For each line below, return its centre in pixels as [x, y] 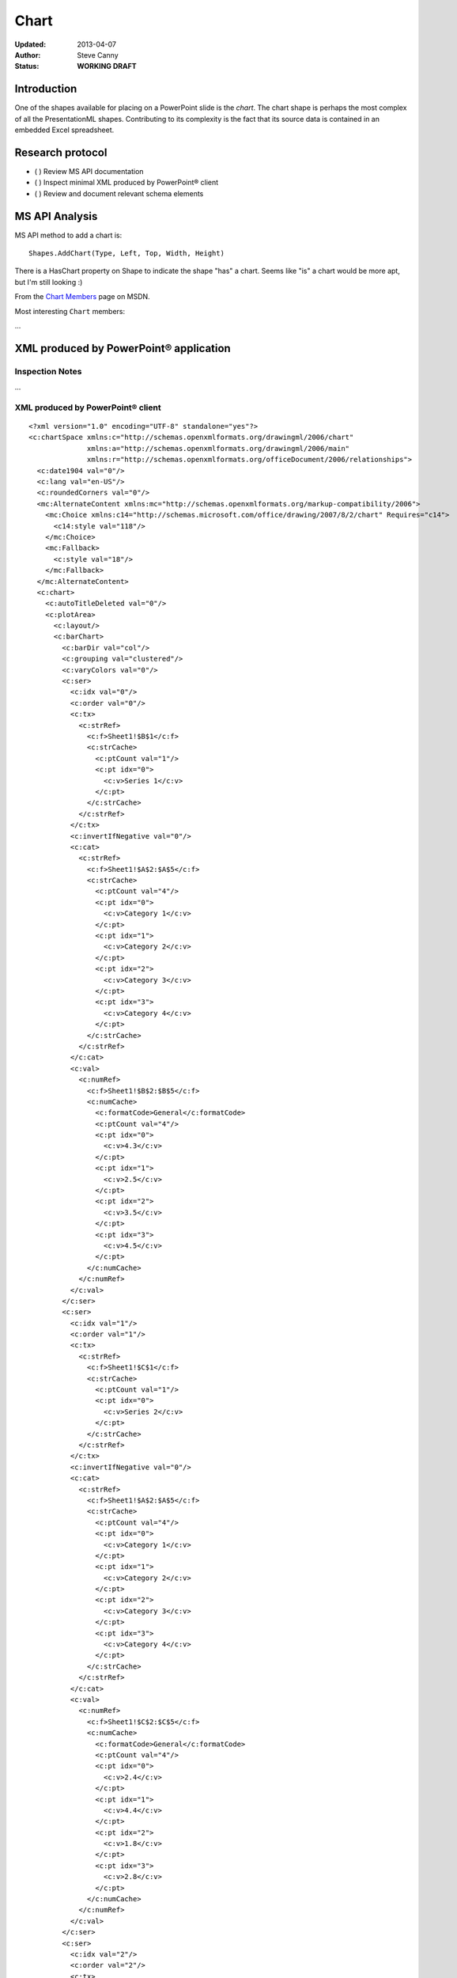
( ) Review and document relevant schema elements [119, 193]
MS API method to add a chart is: [68, 235]
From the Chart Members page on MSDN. [82, 297]
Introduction [46, 89]
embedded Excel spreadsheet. [64, 130]
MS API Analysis [56, 216]
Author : [28, 55]
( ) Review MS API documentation [89, 171]
